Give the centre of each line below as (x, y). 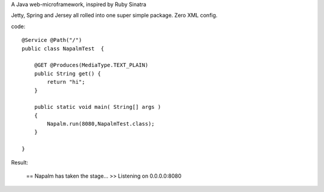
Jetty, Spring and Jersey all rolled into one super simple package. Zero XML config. (114, 16)
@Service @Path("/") (52, 40)
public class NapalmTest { (63, 48)
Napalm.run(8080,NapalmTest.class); (101, 124)
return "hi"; (66, 82)
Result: (19, 162)
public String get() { (67, 74)
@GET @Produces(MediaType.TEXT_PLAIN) (91, 65)
